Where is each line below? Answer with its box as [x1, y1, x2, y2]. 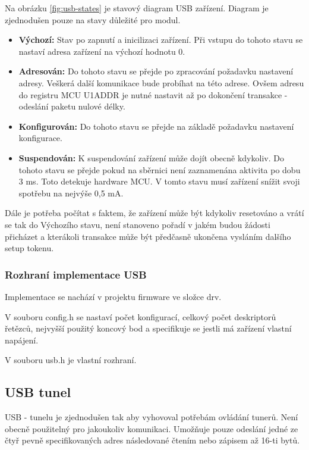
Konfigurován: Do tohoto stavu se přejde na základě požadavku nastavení [18, 120, 294, 132]
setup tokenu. [5, 242, 54, 254]
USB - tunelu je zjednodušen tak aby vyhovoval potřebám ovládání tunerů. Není [5, 411, 298, 423]
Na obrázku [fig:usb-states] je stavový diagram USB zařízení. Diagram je [5, 2, 269, 14]
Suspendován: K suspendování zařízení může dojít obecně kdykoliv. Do [18, 151, 284, 164]
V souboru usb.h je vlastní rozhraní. [5, 354, 137, 366]
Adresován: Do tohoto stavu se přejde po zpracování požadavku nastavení [18, 65, 294, 77]
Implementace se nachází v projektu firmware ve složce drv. [5, 290, 222, 302]
